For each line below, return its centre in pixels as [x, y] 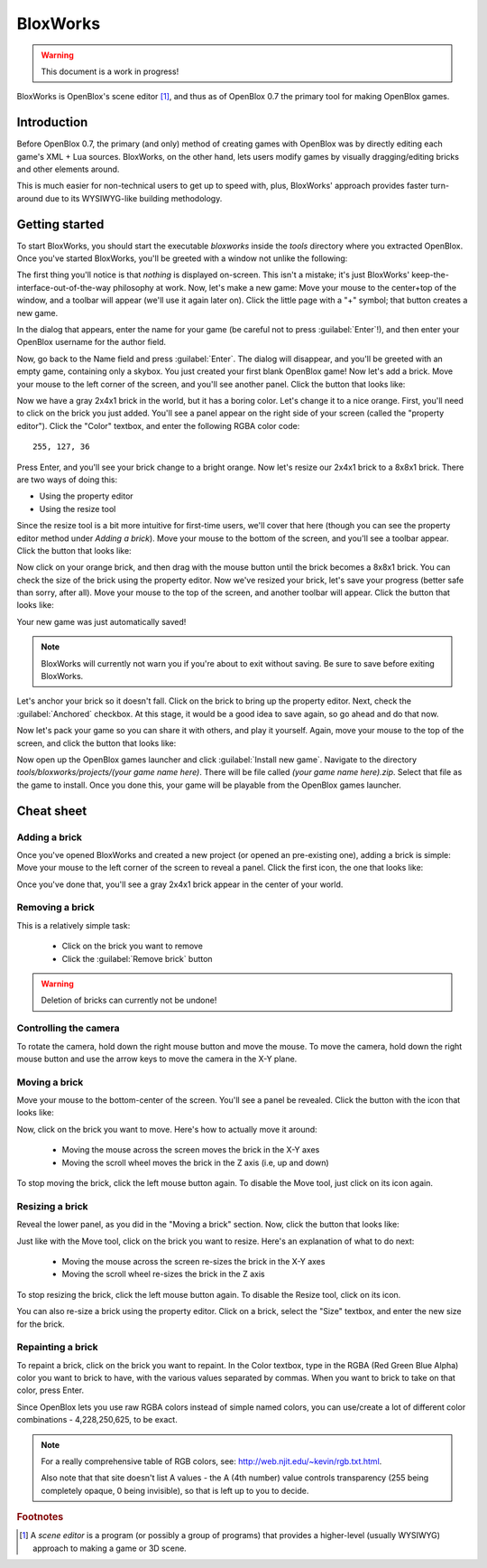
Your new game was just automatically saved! [101, 621]
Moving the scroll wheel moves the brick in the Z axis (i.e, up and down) [195, 1162]
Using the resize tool [78, 509]
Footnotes [40, 1517]
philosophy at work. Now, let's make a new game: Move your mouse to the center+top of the [285, 287]
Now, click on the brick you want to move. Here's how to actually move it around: [167, 1129]
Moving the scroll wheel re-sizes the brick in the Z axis [163, 1274]
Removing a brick [55, 908]
